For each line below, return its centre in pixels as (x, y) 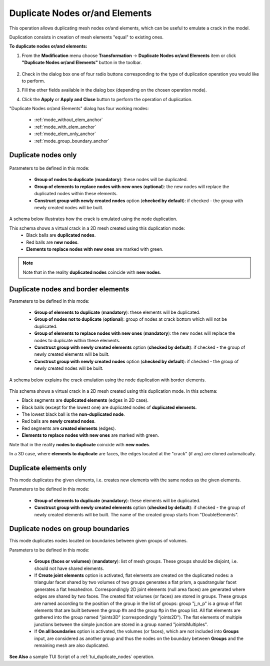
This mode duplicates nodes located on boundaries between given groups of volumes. (98, 541)
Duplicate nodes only (43, 155)
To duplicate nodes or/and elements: (48, 46)
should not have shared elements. (69, 568)
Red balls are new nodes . (52, 242)
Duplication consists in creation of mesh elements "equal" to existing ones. (86, 37)
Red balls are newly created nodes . (59, 421)
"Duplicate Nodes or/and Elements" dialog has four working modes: (79, 109)
